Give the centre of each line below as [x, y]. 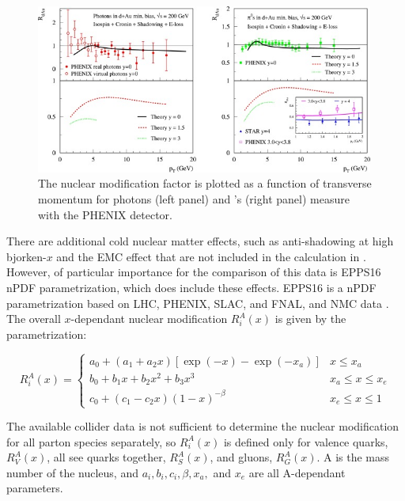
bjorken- [26, 256]
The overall [34, 319]
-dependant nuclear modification [149, 319]
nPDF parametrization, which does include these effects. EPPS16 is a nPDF [191, 288]
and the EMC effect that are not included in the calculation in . [211, 256]
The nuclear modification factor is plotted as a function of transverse [205, 183]
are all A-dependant [297, 472]
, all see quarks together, [106, 457]
